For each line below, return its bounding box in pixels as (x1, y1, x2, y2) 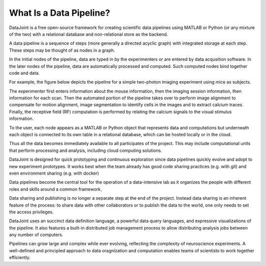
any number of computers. (9, 232, 64, 238)
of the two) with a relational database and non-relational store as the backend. (9, 31, 168, 37)
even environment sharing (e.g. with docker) (9, 170, 100, 176)
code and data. (9, 70, 40, 76)
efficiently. (9, 255, 31, 261)
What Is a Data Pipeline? (9, 7, 110, 18)
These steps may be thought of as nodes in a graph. (9, 47, 115, 53)
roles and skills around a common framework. (9, 186, 102, 192)
